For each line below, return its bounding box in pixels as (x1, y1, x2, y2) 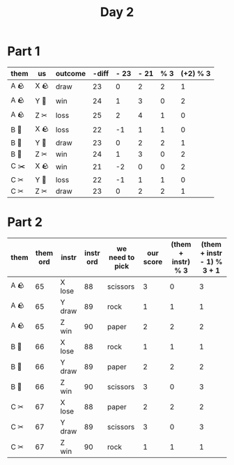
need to (109, 252, 135, 262)
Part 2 (7, 214, 43, 230)
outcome (55, 68, 86, 78)
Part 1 (7, 43, 40, 59)
